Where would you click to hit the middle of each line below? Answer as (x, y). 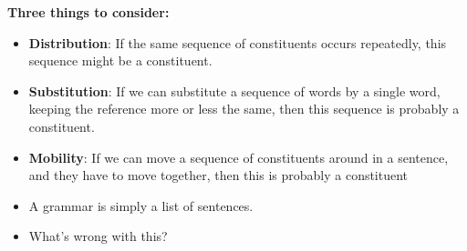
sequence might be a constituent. (120, 60)
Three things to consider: (88, 12)
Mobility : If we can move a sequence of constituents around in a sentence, (239, 157)
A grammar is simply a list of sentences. (141, 205)
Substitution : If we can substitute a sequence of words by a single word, (234, 90)
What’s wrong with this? (98, 236)
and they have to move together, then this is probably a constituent (218, 175)
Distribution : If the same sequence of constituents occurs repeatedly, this (238, 42)
